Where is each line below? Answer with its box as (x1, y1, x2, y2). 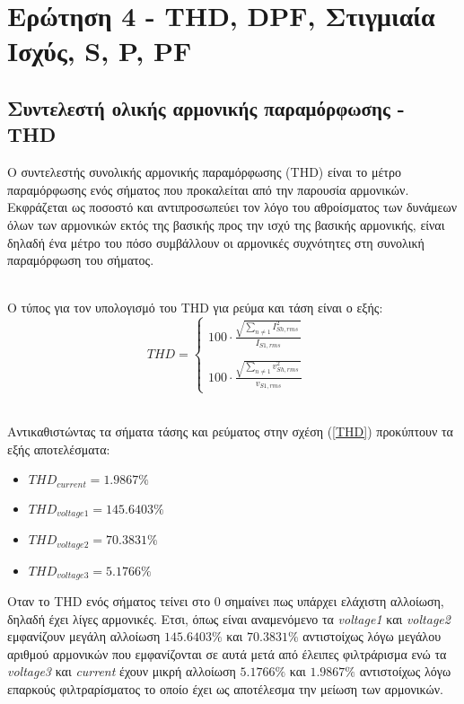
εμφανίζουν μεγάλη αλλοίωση (7, 627, 161, 646)
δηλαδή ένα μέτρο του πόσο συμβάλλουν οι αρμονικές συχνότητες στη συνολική (7, 233, 425, 251)
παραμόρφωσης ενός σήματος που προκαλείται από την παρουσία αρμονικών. (7, 180, 409, 198)
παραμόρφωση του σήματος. (7, 251, 154, 269)
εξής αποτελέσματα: (7, 439, 110, 458)
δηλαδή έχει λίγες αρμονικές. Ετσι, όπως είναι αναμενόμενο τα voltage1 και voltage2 (7, 609, 451, 628)
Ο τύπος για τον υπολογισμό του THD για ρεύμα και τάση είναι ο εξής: (7, 298, 383, 317)
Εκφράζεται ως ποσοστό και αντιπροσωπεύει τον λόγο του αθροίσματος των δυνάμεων (7, 198, 458, 216)
